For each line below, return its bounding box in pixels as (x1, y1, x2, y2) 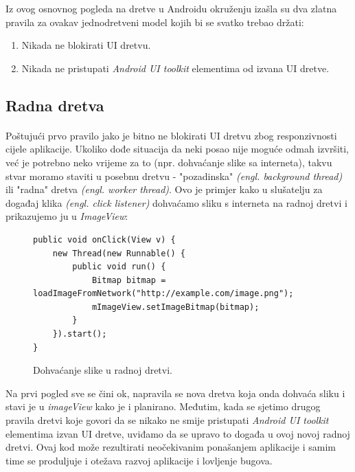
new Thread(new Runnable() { (52, 248, 185, 258)
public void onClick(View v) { (33, 234, 176, 245)
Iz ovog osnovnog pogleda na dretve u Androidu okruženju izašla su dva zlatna (5, 1, 337, 15)
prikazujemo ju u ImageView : (5, 209, 128, 223)
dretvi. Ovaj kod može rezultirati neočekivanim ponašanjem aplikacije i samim (5, 440, 336, 454)
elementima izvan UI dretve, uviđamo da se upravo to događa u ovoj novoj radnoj (5, 426, 350, 440)
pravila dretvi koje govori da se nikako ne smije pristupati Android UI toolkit (5, 413, 329, 427)
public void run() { (72, 262, 166, 272)
